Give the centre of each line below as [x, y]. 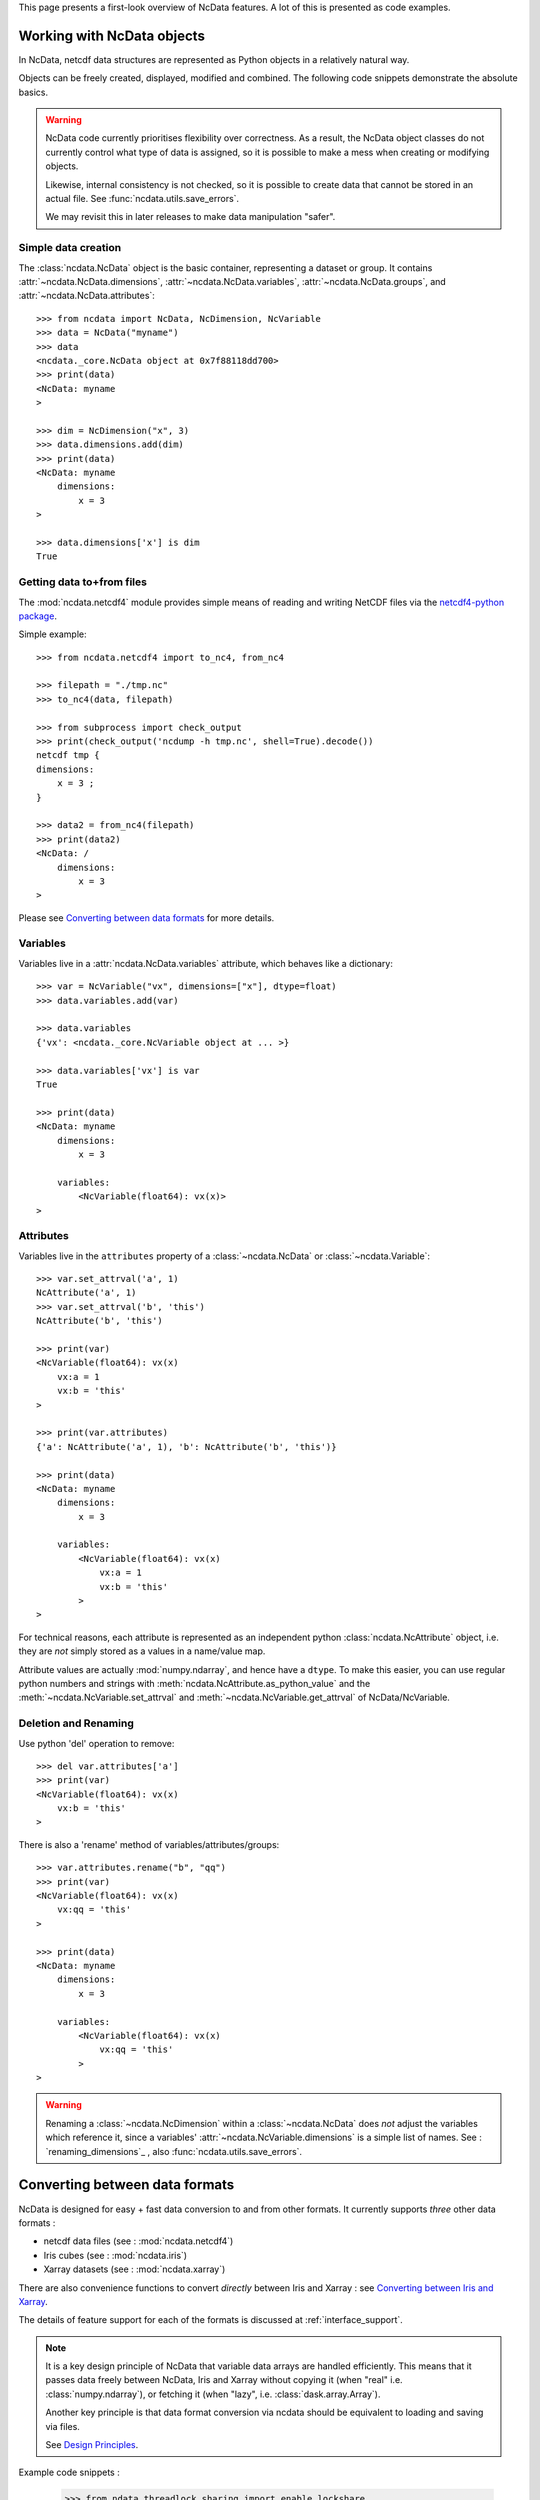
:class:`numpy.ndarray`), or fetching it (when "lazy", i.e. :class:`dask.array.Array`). [213, 2394]
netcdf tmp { [68, 755]
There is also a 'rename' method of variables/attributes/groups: [149, 1844]
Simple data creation [70, 248]
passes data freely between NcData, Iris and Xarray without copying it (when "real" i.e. [224, 2380]
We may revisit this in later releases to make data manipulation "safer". [190, 217]
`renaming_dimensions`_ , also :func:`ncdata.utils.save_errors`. [174, 2151]
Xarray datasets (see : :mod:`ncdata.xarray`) [134, 2269]
